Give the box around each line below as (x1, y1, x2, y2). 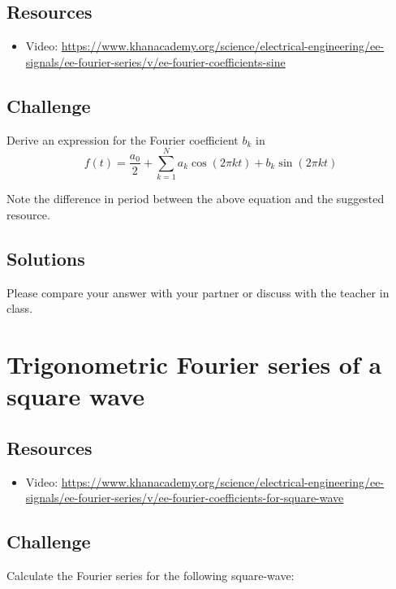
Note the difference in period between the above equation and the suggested (6, 190, 385, 207)
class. (6, 300, 33, 317)
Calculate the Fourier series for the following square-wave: (6, 567, 295, 584)
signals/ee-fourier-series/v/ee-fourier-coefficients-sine (25, 53, 286, 70)
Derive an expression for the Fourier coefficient (6, 131, 239, 148)
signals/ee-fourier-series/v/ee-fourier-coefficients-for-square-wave (25, 489, 344, 506)
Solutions (6, 245, 85, 271)
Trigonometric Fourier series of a (6, 348, 382, 381)
